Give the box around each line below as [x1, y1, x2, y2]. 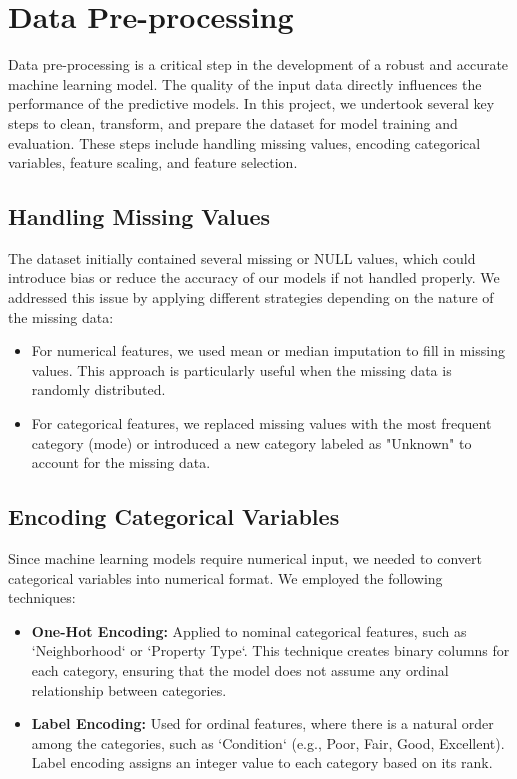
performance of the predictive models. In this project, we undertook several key [8, 93, 495, 114]
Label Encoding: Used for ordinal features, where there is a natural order [31, 713, 494, 734]
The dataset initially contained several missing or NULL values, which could [8, 247, 476, 268]
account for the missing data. [31, 452, 211, 473]
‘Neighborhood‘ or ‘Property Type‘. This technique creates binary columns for [31, 640, 510, 661]
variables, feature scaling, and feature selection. [8, 152, 298, 173]
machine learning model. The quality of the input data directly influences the [8, 73, 482, 94]
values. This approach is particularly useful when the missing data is [31, 359, 452, 380]
